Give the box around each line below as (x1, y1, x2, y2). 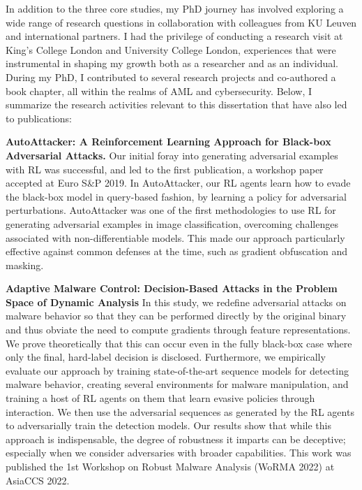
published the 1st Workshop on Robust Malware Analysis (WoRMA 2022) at (6, 459, 335, 473)
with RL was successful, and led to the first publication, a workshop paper (6, 161, 324, 176)
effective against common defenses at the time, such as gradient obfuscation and (6, 244, 348, 259)
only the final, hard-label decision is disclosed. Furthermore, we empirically (6, 350, 326, 364)
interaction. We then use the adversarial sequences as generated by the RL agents (6, 404, 354, 419)
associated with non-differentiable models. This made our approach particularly (6, 230, 345, 245)
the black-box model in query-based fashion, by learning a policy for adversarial (6, 189, 347, 203)
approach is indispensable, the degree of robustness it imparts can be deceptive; (6, 431, 346, 446)
